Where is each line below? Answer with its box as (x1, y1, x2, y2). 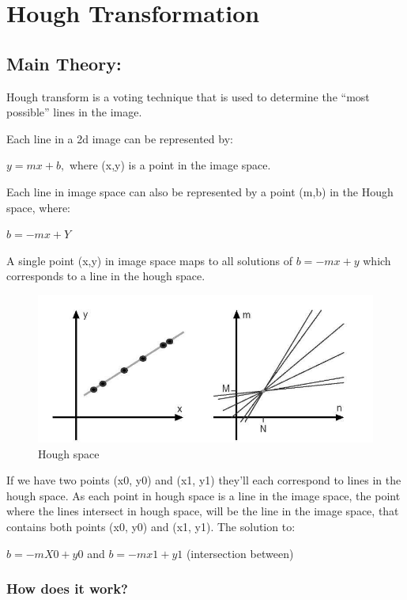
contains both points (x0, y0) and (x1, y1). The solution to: (6, 518, 296, 535)
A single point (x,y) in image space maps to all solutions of (6, 252, 293, 268)
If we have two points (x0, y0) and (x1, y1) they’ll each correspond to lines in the (6, 472, 401, 488)
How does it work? (6, 579, 129, 598)
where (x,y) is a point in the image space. (69, 157, 271, 173)
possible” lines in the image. (6, 104, 142, 120)
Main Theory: (6, 51, 122, 75)
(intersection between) (186, 545, 294, 561)
